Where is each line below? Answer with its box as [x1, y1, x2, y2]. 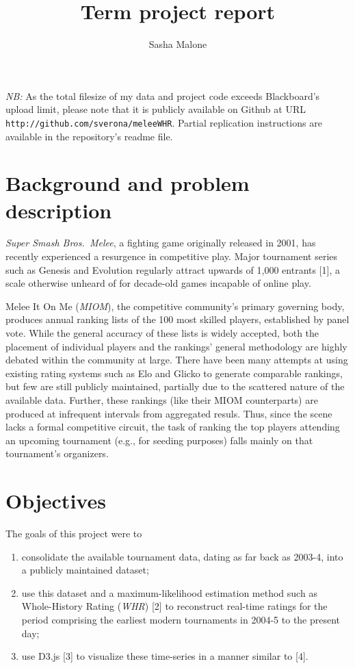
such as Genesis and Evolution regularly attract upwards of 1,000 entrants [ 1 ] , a [5, 262, 341, 277]
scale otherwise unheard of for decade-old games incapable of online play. [5, 276, 311, 290]
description [5, 196, 112, 224]
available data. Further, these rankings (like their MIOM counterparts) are [5, 393, 318, 407]
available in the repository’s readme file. [5, 129, 173, 143]
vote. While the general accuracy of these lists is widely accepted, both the [5, 326, 319, 340]
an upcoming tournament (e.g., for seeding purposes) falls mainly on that [5, 433, 313, 447]
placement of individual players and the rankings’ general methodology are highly [5, 339, 347, 353]
